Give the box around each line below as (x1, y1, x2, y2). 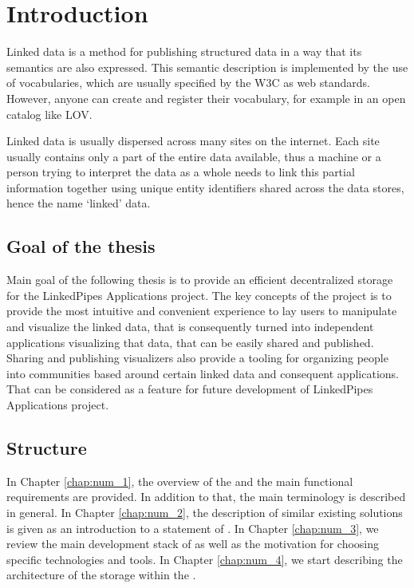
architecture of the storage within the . (6, 566, 196, 583)
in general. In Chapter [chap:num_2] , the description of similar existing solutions (6, 504, 403, 520)
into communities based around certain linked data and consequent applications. (6, 365, 399, 381)
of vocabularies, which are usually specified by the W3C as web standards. (6, 74, 370, 91)
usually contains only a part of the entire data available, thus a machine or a (6, 148, 381, 164)
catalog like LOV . (6, 105, 93, 122)
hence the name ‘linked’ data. (6, 195, 151, 211)
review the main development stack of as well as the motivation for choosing (6, 535, 379, 552)
